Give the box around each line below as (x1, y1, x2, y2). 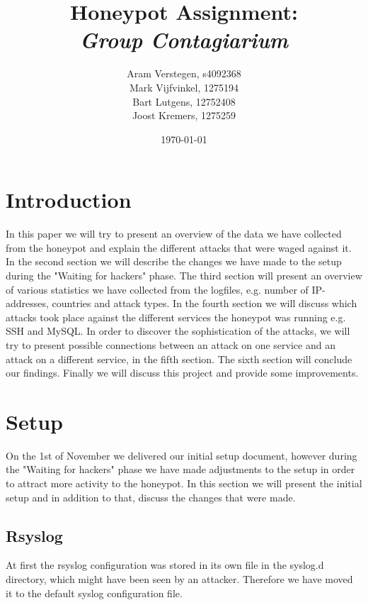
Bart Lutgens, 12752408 (132, 94, 236, 109)
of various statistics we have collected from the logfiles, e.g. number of (6, 282, 309, 296)
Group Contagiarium (79, 25, 289, 55)
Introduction (6, 185, 132, 214)
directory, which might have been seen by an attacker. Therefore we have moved (6, 572, 353, 587)
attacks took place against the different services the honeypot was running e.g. (6, 309, 346, 324)
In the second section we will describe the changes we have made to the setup (6, 254, 342, 269)
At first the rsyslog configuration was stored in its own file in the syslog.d (6, 557, 324, 572)
